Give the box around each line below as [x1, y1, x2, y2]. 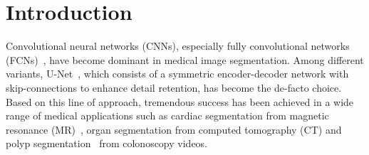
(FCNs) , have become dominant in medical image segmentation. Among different [6, 52, 364, 67]
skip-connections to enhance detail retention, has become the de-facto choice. [6, 80, 342, 95]
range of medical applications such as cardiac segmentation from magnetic [6, 108, 329, 123]
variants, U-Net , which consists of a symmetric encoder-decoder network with [6, 66, 349, 81]
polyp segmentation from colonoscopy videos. [6, 136, 208, 151]
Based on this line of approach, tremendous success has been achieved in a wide [6, 94, 354, 109]
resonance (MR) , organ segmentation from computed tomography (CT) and [6, 122, 342, 137]
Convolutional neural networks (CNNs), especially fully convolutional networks [6, 38, 350, 53]
